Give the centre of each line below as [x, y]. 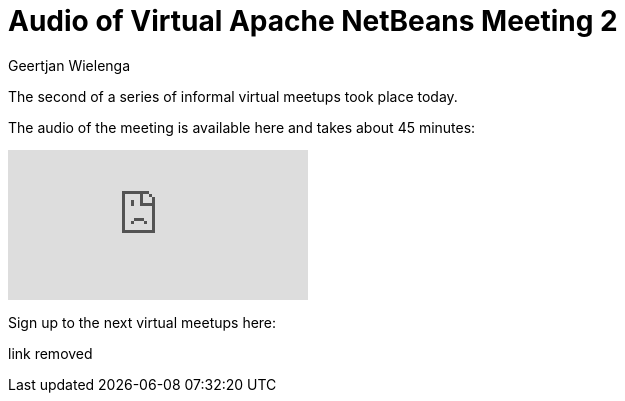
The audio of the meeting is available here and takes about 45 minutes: [242, 127]
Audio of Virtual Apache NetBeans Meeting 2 [313, 21]
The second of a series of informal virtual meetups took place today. [233, 96]
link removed [50, 353]
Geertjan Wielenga [69, 65]
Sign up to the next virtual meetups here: [142, 322]
